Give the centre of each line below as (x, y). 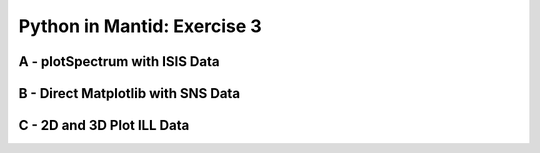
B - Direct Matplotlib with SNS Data (129, 93)
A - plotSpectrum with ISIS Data (119, 61)
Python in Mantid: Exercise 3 (140, 26)
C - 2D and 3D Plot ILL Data (104, 125)
